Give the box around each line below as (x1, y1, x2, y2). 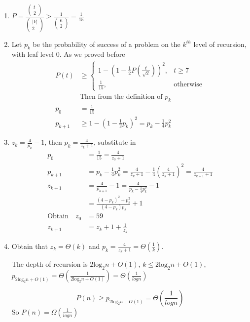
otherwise (174, 81, 202, 88)
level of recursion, (193, 39, 247, 49)
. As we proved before (59, 49, 125, 59)
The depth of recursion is (11, 258, 88, 269)
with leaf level (11, 49, 54, 59)
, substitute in (93, 137, 136, 147)
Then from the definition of (79, 93, 163, 100)
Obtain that (11, 241, 48, 251)
